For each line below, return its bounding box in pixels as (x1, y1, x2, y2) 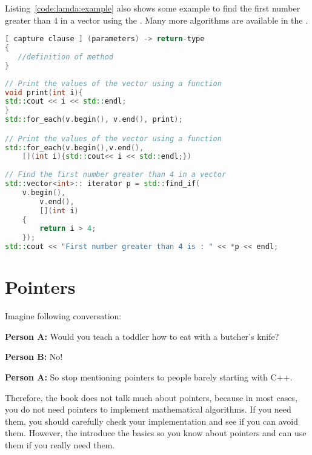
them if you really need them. (5, 438, 115, 451)
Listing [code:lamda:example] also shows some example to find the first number (5, 2, 300, 14)
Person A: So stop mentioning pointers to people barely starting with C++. (5, 371, 293, 383)
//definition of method (18, 52, 113, 61)
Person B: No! (5, 350, 63, 363)
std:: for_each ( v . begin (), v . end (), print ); (5, 115, 183, 124)
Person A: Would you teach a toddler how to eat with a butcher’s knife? (5, 330, 279, 342)
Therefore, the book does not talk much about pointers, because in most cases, (5, 391, 297, 404)
